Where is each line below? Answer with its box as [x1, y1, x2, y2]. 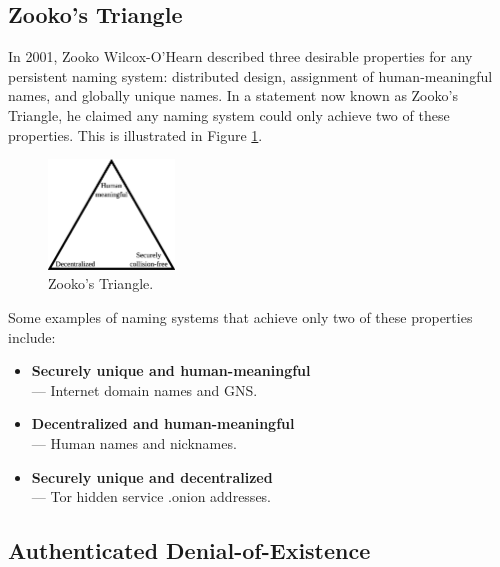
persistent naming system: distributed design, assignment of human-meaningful [8, 65, 493, 86]
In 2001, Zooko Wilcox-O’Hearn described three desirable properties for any [8, 46, 473, 67]
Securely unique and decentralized [31, 466, 273, 487]
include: [8, 326, 56, 347]
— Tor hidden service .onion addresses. [31, 486, 271, 507]
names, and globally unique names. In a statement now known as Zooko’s [8, 85, 458, 106]
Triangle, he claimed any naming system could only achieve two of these [8, 104, 450, 125]
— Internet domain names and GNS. [31, 379, 258, 400]
